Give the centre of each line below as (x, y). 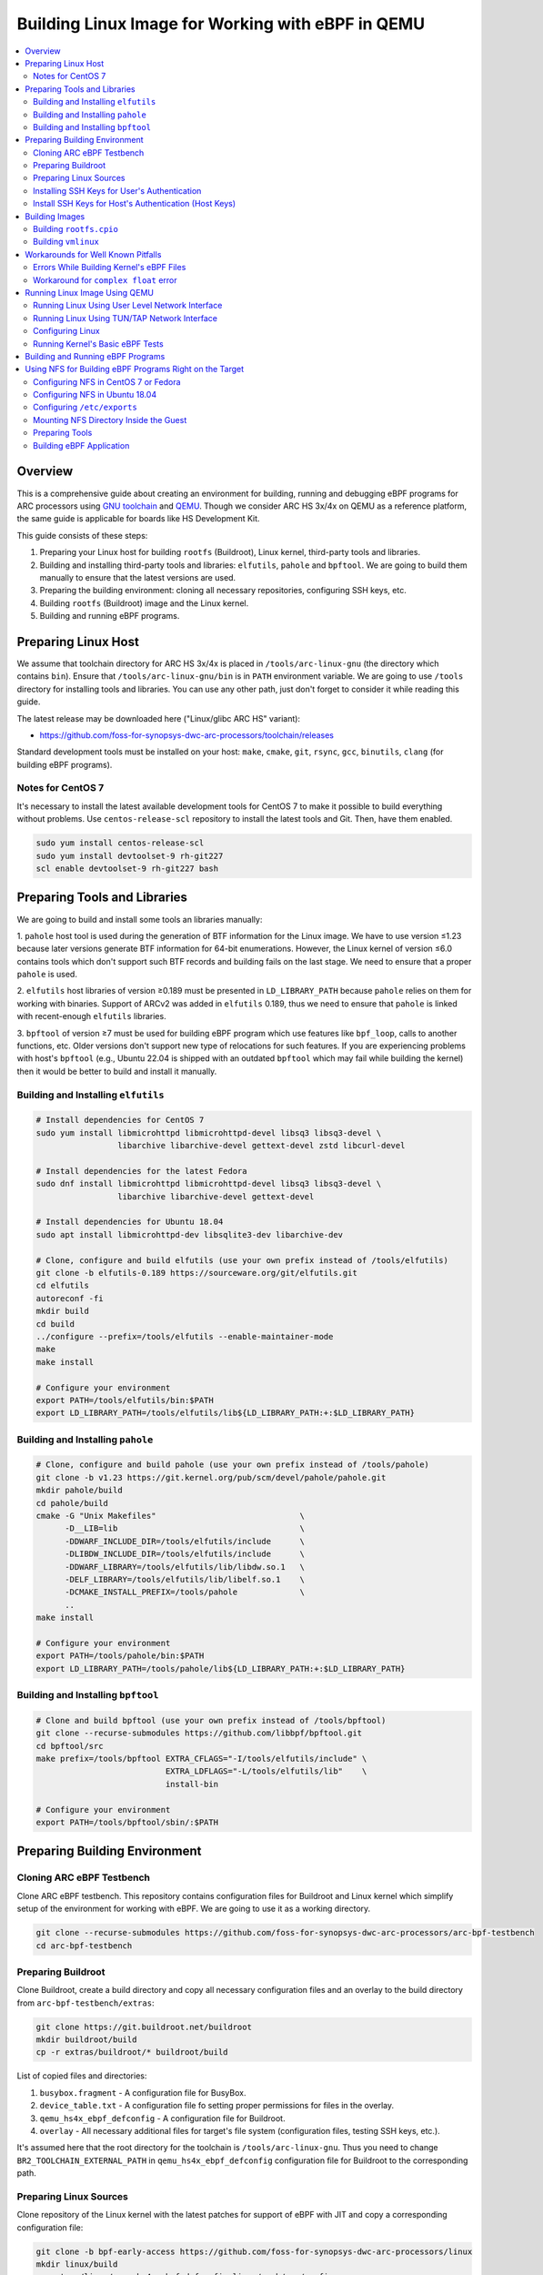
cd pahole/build (72, 1503)
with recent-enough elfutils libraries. (92, 1016)
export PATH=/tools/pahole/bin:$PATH (120, 1656)
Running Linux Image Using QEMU (90, 292)
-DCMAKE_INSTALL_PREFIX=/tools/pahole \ (185, 1592)
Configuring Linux (66, 331)
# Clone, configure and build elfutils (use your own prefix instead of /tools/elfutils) (242, 1260)
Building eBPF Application (81, 445)
